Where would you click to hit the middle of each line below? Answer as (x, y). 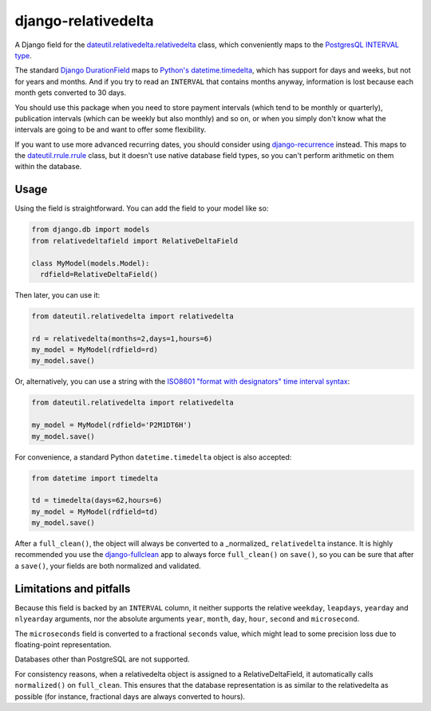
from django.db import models (91, 230)
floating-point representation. (63, 644)
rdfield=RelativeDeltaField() (99, 274)
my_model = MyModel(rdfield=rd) (95, 350)
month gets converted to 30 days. (71, 93)
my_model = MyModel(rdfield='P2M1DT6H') (111, 425)
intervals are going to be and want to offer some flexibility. (111, 130)
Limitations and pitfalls (73, 589)
